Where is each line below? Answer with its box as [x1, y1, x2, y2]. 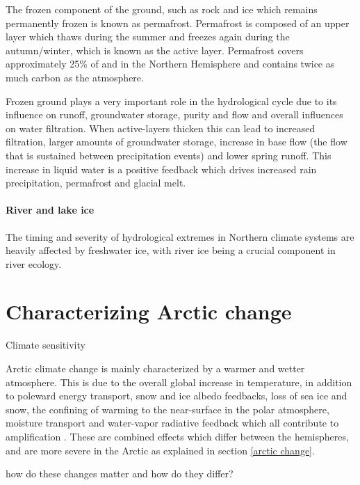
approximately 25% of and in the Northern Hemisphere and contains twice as [6, 56, 335, 71]
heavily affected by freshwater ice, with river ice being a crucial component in [6, 243, 336, 257]
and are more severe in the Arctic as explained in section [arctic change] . [6, 443, 315, 457]
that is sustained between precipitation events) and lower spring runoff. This [6, 148, 332, 162]
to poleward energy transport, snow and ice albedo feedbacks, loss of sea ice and [6, 388, 347, 403]
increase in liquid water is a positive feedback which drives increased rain [6, 161, 317, 176]
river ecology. [6, 256, 62, 271]
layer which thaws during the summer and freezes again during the [6, 29, 290, 44]
